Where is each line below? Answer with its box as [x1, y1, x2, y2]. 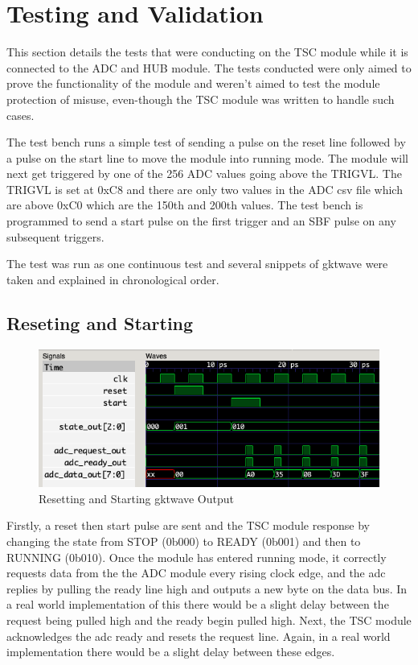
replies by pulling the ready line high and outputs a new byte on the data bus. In [6, 580, 408, 597]
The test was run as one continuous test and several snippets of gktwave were [6, 255, 388, 272]
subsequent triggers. [6, 228, 104, 245]
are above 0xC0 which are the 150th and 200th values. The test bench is [6, 196, 363, 213]
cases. [6, 106, 35, 123]
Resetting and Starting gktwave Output [39, 489, 234, 506]
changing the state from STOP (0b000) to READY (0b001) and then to [6, 533, 361, 549]
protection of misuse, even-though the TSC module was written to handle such [6, 90, 395, 107]
